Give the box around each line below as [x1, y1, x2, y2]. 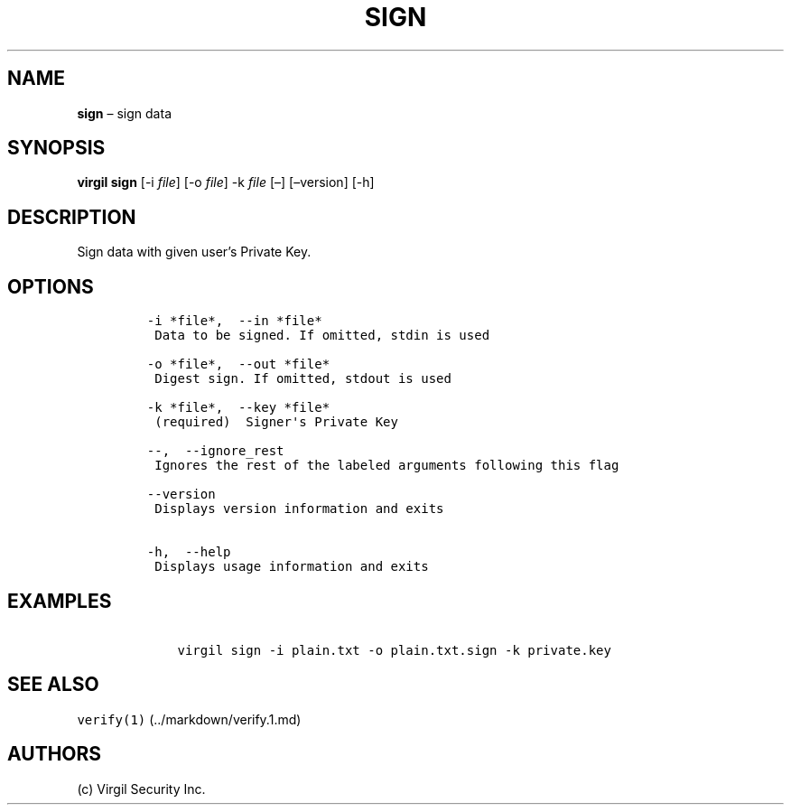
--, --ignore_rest [146, 443, 284, 459]
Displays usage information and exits [154, 559, 429, 574]
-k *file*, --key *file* [146, 400, 330, 415]
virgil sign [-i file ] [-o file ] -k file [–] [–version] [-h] [77, 174, 375, 191]
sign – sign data [77, 105, 172, 121]
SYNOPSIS [7, 136, 106, 160]
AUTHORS [7, 742, 102, 766]
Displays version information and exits [154, 501, 444, 517]
